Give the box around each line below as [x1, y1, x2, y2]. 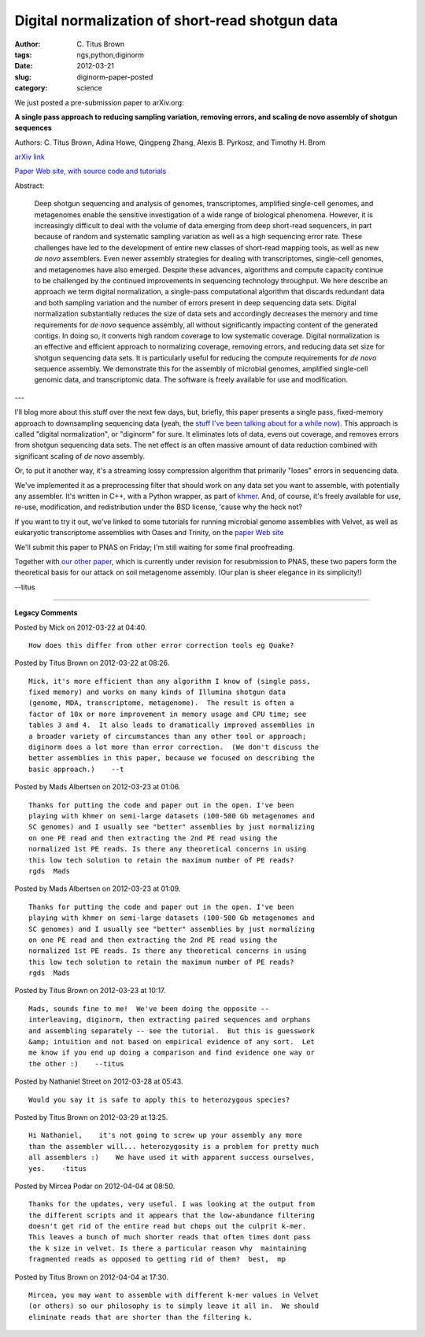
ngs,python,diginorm [76, 50, 145, 59]
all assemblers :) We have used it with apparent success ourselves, [28, 1153, 315, 1162]
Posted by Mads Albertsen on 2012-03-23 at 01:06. [14, 782, 181, 792]
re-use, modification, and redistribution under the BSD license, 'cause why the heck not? [14, 502, 303, 512]
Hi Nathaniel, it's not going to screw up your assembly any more [28, 1131, 303, 1140]
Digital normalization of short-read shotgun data [14, 12, 338, 29]
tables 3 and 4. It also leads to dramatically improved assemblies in [28, 721, 315, 729]
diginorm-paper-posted [76, 72, 153, 82]
